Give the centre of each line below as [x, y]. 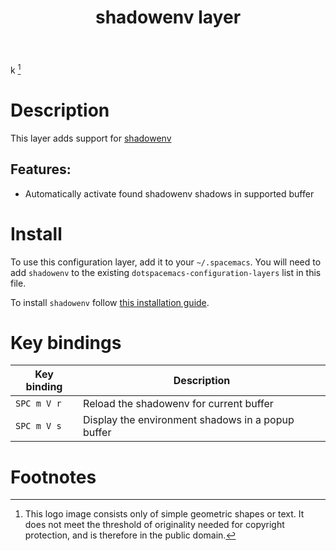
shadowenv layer [168, 17]
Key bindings [66, 342]
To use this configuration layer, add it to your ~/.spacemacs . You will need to [166, 262]
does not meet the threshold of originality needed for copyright [154, 525]
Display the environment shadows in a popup [189, 420]
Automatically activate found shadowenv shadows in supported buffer [169, 193]
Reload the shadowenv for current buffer [178, 404]
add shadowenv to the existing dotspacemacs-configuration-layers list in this [166, 272]
